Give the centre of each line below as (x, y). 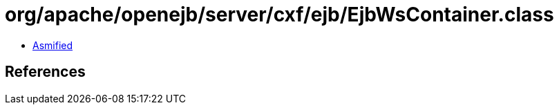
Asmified (53, 45)
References (45, 72)
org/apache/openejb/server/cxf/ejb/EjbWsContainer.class (279, 15)
